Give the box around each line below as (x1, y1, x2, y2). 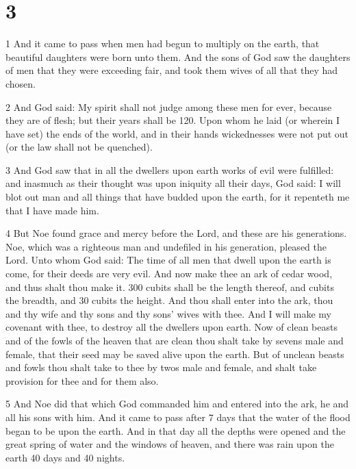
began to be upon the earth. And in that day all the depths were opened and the (5, 423, 346, 438)
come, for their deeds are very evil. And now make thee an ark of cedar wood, (5, 266, 333, 281)
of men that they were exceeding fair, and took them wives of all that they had (5, 63, 338, 77)
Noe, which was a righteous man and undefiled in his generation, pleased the (5, 239, 327, 253)
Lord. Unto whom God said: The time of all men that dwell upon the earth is (5, 253, 331, 267)
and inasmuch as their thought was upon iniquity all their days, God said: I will (5, 176, 341, 190)
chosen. (5, 76, 36, 90)
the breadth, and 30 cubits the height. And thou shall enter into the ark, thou (5, 293, 333, 307)
